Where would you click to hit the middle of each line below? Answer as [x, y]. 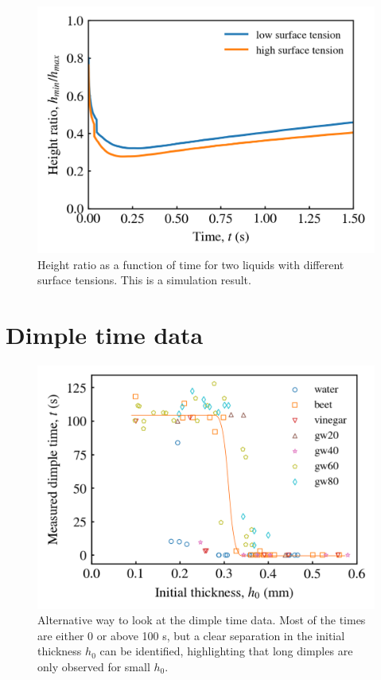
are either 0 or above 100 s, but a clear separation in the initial [191, 635]
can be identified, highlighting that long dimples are [226, 651]
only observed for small [94, 666]
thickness [60, 651]
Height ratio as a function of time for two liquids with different [191, 264]
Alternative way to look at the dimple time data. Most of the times [202, 620]
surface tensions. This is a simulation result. [144, 280]
